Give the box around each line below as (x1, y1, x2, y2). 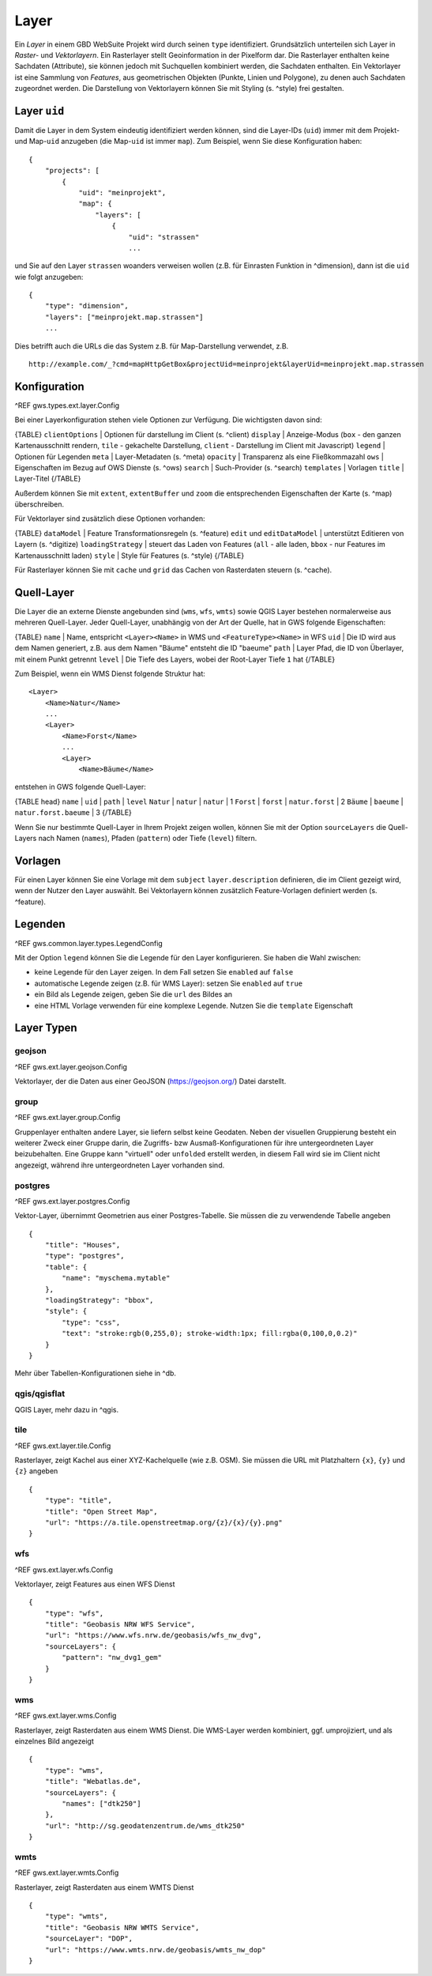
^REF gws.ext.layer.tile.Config (14, 1441, 111, 1450)
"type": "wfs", (44, 1608, 104, 1618)
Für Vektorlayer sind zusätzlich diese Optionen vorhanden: (14, 514, 205, 523)
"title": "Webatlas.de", (44, 1777, 141, 1786)
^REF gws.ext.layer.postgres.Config (14, 1196, 130, 1205)
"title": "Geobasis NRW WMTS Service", (44, 1923, 200, 1932)
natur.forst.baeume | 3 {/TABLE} (14, 808, 132, 817)
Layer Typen (14, 1021, 78, 1035)
